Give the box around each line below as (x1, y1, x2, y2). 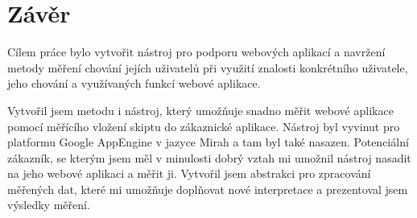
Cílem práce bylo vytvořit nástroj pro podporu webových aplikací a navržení (7, 43, 386, 60)
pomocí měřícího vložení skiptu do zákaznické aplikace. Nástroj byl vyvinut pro (7, 117, 400, 134)
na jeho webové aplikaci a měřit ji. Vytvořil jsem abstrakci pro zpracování (7, 165, 371, 182)
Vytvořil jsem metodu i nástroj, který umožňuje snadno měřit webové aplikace (7, 101, 394, 118)
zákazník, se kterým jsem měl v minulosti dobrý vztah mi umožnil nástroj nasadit (7, 149, 411, 166)
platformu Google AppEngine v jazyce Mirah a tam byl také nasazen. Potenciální (7, 134, 409, 150)
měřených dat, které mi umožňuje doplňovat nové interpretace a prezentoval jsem (7, 180, 408, 197)
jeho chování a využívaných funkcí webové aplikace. (7, 75, 261, 92)
